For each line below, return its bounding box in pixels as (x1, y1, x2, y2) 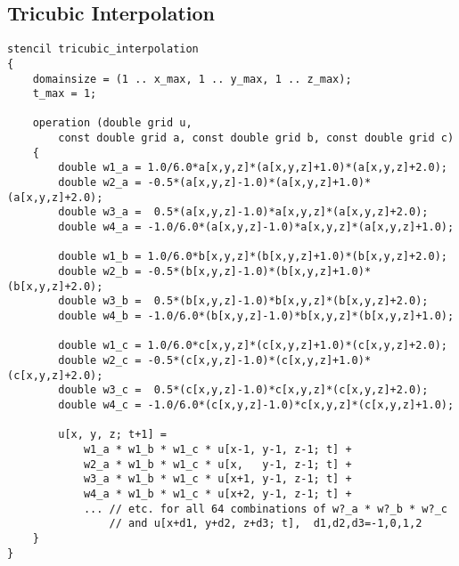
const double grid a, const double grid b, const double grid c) (58, 132, 455, 145)
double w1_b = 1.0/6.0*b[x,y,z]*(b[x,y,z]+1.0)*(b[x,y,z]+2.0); (58, 250, 447, 263)
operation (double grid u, (32, 117, 193, 130)
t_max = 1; (32, 87, 97, 101)
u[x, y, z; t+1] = (58, 428, 167, 441)
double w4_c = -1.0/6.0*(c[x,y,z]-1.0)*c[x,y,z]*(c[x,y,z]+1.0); (58, 398, 455, 411)
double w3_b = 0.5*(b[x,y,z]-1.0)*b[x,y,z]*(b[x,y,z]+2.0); (58, 295, 429, 308)
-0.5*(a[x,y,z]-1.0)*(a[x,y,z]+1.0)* (147, 176, 372, 190)
